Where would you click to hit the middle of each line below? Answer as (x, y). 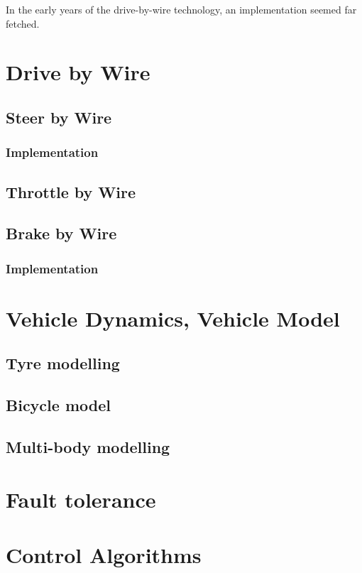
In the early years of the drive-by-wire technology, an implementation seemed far (181, 9)
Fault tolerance (81, 499)
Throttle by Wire (71, 191)
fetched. (23, 23)
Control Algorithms (104, 554)
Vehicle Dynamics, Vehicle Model (173, 318)
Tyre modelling (63, 363)
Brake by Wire (61, 233)
